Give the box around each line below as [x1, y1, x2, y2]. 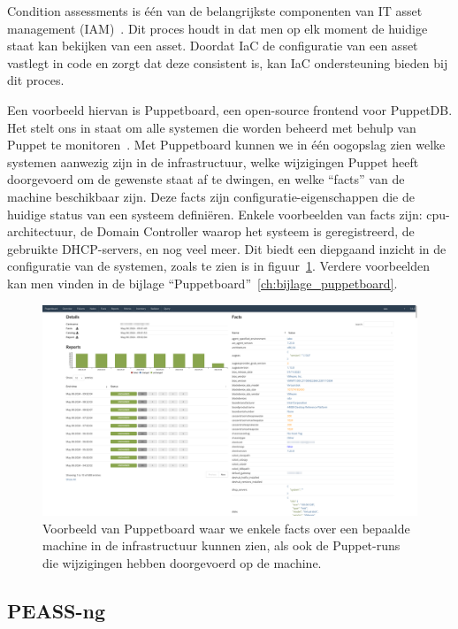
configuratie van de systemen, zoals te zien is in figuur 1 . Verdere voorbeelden [7, 257, 431, 275]
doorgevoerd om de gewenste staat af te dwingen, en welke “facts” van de [7, 170, 405, 188]
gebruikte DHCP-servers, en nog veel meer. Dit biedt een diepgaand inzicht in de [7, 239, 447, 257]
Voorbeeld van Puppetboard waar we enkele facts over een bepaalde [42, 518, 410, 537]
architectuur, [7, 222, 77, 241]
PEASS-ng [7, 596, 106, 624]
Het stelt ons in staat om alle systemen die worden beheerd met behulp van [7, 118, 416, 136]
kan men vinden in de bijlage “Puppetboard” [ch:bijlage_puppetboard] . [7, 273, 398, 292]
